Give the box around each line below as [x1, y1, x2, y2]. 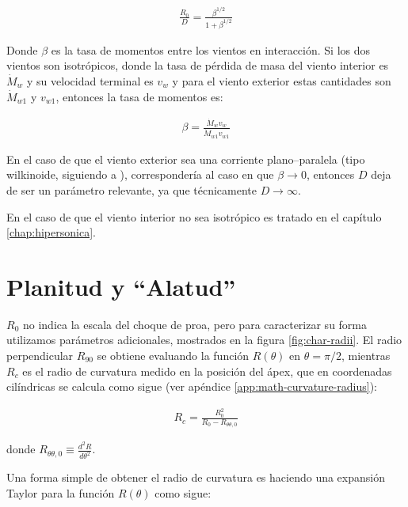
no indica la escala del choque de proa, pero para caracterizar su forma [22, 316, 368, 332]
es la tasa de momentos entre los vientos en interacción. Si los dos [51, 41, 371, 58]
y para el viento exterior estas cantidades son [172, 72, 391, 89]
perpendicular [6, 347, 74, 364]
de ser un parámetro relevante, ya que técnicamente [6, 181, 257, 198]
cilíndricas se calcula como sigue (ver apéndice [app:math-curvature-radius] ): [6, 378, 377, 395]
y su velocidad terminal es [27, 72, 154, 89]
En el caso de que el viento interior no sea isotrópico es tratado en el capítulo [6, 208, 382, 225]
